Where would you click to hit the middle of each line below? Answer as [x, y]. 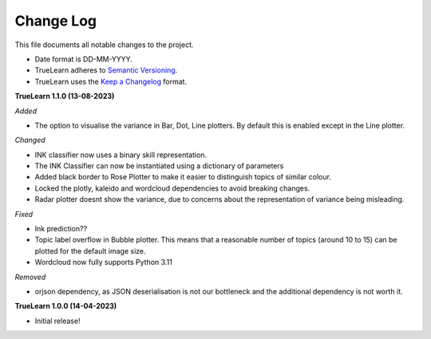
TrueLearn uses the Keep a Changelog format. [111, 81]
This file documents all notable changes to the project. [105, 45]
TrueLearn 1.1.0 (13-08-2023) [65, 97]
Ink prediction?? [61, 229]
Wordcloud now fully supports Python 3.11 [104, 262]
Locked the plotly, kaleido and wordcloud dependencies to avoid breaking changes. [172, 188]
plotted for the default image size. [91, 250]
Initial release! [57, 321]
